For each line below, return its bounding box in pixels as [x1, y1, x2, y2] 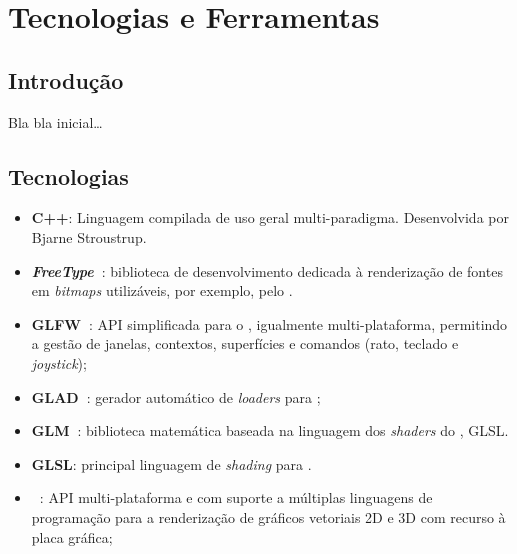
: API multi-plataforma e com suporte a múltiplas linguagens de [39, 487, 433, 508]
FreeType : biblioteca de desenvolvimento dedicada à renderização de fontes [31, 260, 503, 281]
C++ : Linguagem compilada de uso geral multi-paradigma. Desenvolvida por [31, 207, 509, 228]
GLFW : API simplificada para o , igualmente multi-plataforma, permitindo [31, 313, 508, 334]
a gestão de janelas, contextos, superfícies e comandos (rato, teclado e [31, 333, 459, 354]
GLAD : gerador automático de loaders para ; [31, 386, 321, 407]
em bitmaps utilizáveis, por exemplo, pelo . [31, 280, 293, 301]
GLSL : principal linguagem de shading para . [31, 453, 312, 474]
